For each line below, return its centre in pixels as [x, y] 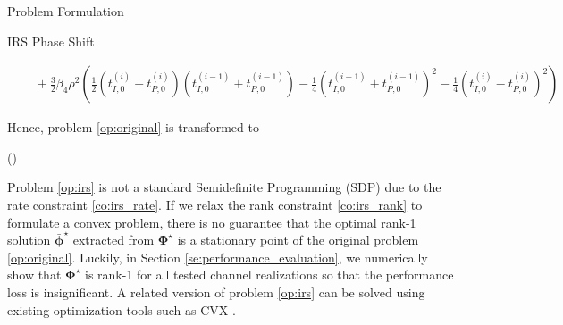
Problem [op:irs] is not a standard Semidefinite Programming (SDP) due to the [224, 187]
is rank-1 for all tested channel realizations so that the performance [269, 275]
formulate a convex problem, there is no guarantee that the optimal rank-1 [212, 222]
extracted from [113, 240]
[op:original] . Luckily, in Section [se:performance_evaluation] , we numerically [218, 257]
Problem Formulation [66, 11]
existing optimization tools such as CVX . [122, 309]
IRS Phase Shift [51, 41]
